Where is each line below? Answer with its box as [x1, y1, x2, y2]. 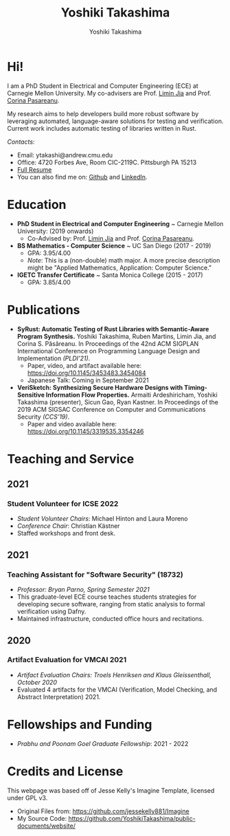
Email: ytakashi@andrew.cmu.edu [16, 151, 113, 159]
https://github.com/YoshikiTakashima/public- [68, 814, 196, 822]
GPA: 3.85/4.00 [27, 278, 71, 286]
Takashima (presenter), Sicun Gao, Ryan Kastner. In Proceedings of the [16, 397, 218, 406]
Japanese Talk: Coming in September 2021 [27, 376, 149, 384]
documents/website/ [16, 822, 76, 830]
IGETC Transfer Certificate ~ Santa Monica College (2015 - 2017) [16, 270, 204, 279]
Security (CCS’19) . [16, 412, 70, 421]
